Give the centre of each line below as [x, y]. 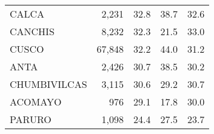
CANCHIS [32, 31]
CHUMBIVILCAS [48, 84]
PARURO [31, 119]
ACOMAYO [36, 102]
